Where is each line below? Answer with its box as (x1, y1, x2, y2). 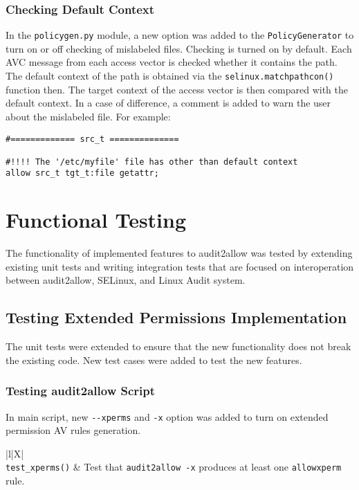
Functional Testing (6, 206, 187, 234)
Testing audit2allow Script (6, 382, 156, 399)
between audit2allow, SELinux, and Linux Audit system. (6, 273, 246, 287)
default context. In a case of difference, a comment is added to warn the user (6, 96, 331, 110)
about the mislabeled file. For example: (6, 109, 171, 123)
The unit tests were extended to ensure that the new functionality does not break (6, 339, 351, 354)
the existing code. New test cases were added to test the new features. (6, 352, 302, 367)
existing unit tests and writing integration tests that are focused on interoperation (6, 259, 354, 273)
